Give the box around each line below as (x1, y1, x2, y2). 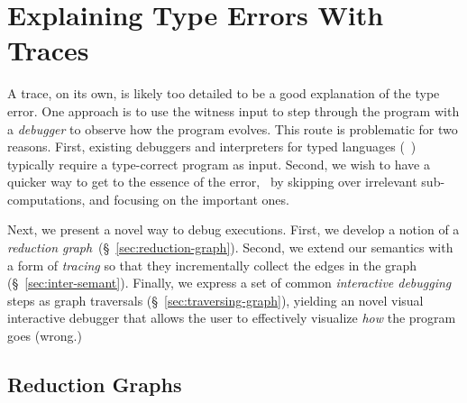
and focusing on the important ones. (89, 189, 289, 208)
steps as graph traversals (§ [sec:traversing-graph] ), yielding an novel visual (7, 290, 424, 309)
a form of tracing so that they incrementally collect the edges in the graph (7, 255, 417, 274)
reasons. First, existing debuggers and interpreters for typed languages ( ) (7, 137, 417, 156)
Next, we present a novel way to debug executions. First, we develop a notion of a (7, 220, 460, 239)
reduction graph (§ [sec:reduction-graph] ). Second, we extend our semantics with (7, 238, 453, 257)
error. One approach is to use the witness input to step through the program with (7, 101, 460, 120)
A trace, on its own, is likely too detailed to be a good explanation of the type (7, 84, 440, 103)
